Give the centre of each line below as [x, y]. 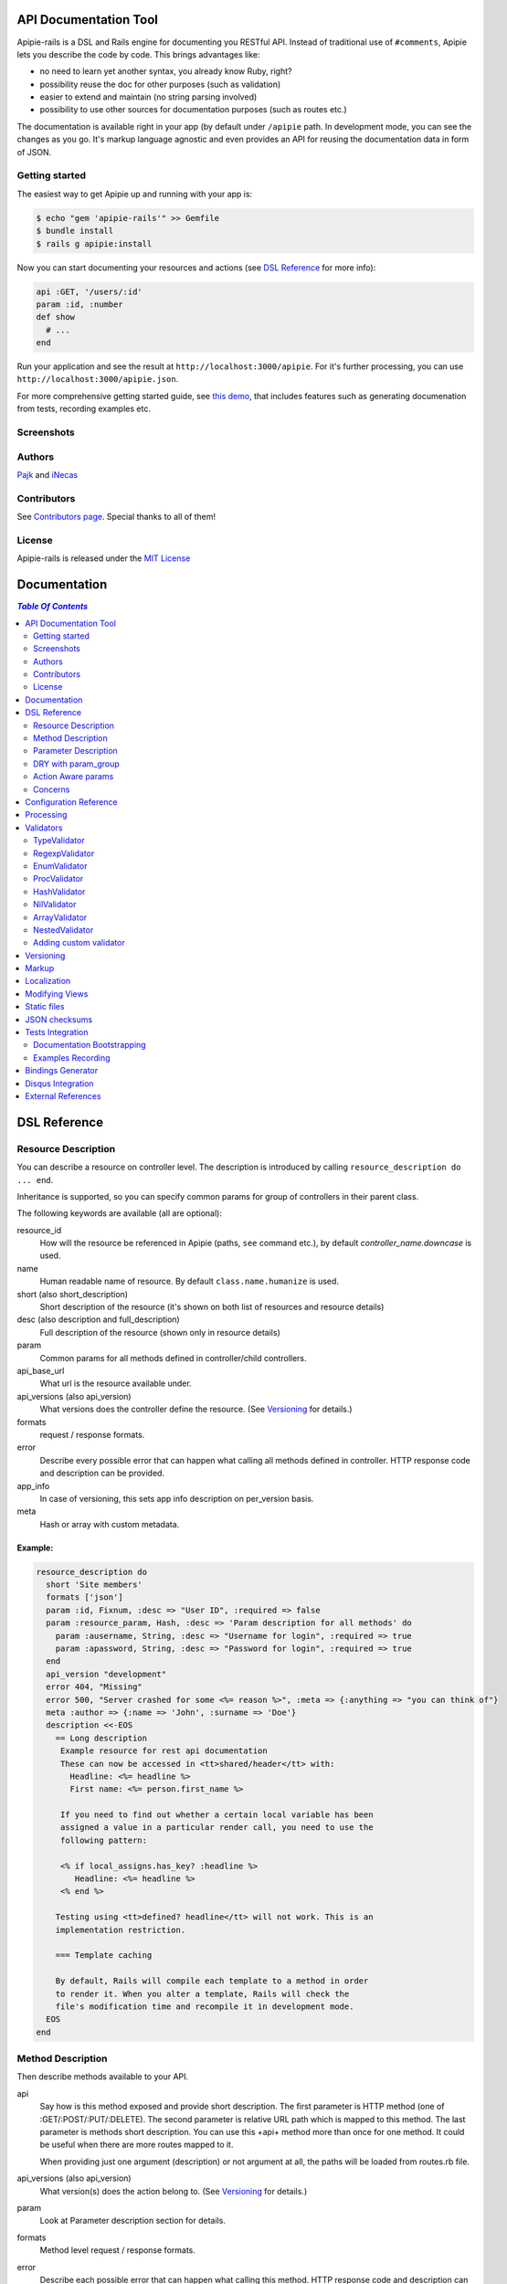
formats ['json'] [84, 1597]
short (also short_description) [72, 1294]
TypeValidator [59, 841]
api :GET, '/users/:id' [90, 291]
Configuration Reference [71, 802]
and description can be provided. [102, 1473]
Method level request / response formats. [118, 2250]
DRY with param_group [77, 764]
